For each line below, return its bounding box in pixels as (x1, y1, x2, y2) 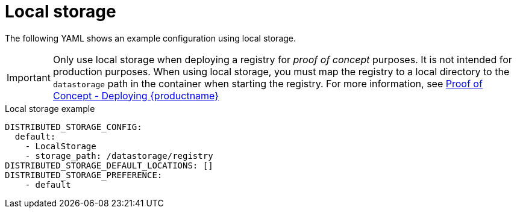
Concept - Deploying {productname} (52, 89, 219, 102)
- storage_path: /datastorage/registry (25, 150, 213, 161)
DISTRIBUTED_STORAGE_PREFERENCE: (5, 170, 163, 180)
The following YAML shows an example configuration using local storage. (5, 32, 296, 43)
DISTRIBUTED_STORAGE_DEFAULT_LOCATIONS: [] (5, 160, 213, 170)
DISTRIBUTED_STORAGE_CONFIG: (5, 122, 142, 132)
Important (7, 71, 51, 84)
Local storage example (5, 103, 95, 114)
